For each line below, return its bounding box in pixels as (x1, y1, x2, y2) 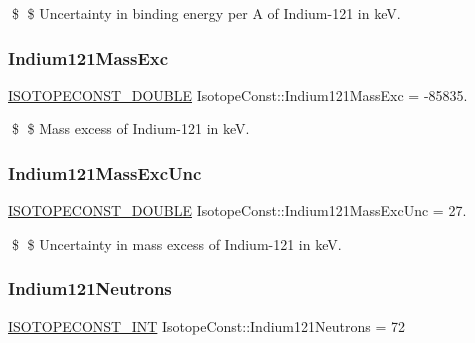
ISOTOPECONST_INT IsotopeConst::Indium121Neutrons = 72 (8, 315, 405, 336)
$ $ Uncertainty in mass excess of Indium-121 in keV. (11, 233, 342, 254)
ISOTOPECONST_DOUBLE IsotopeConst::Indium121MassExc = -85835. (8, 84, 468, 105)
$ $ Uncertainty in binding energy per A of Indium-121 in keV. (11, 3, 401, 23)
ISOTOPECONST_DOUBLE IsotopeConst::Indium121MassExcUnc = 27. (8, 200, 467, 221)
